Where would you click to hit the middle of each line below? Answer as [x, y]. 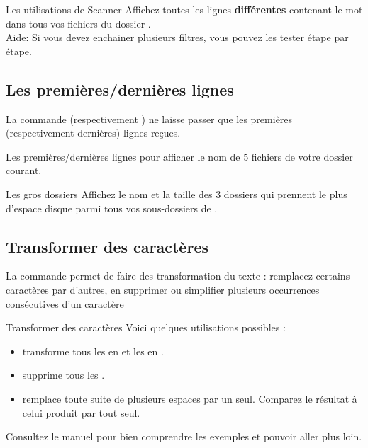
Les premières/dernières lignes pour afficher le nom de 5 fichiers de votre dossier [179, 156]
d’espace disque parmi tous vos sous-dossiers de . [112, 208]
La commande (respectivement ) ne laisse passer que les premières [149, 119]
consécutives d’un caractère [65, 303]
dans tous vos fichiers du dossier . [78, 23]
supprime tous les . [63, 375]
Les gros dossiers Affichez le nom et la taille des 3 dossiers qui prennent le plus [177, 194]
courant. [24, 170]
